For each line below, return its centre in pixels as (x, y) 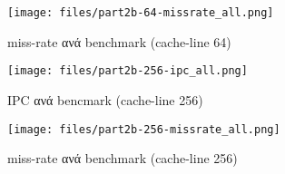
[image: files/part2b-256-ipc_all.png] (128, 71)
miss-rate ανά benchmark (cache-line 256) (123, 158)
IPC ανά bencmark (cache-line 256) (105, 99)
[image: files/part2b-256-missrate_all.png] (144, 129)
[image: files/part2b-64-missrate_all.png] (141, 13)
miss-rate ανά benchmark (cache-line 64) (119, 41)
